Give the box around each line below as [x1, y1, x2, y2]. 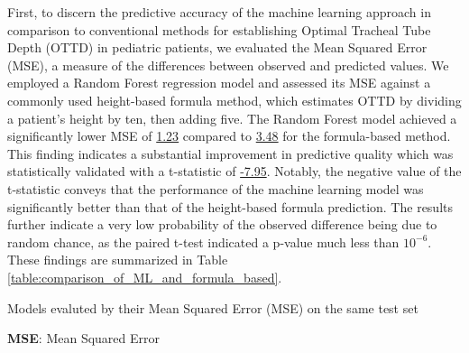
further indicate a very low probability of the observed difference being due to [7, 215, 437, 234]
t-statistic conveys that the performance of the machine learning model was [7, 179, 424, 198]
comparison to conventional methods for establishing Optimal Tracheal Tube [7, 20, 431, 39]
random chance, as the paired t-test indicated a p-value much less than [7, 232, 400, 251]
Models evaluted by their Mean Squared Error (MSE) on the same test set [7, 298, 418, 317]
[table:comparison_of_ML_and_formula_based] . [7, 267, 282, 286]
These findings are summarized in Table [7, 250, 228, 269]
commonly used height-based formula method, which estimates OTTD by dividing [7, 90, 462, 109]
